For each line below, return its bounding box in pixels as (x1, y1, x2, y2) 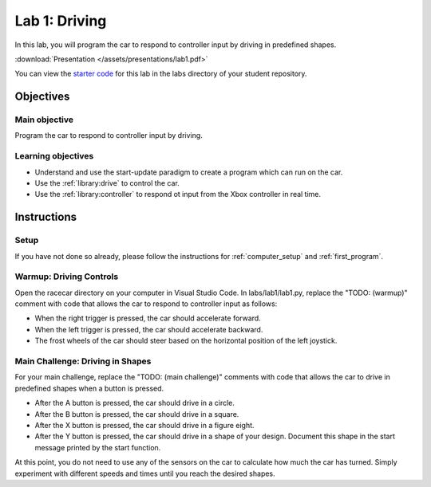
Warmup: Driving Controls (14, 271, 119, 282)
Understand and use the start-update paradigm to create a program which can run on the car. (34, 167, 343, 177)
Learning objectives (14, 151, 94, 162)
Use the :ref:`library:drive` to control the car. (34, 179, 180, 188)
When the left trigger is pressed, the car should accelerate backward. (34, 324, 263, 334)
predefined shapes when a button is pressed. (14, 383, 164, 393)
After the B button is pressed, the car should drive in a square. (34, 409, 239, 418)
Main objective (14, 114, 74, 125)
